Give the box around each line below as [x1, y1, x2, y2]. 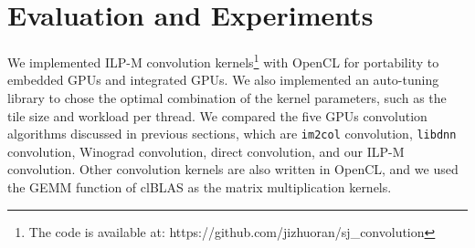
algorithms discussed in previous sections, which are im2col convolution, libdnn [7, 124, 457, 143]
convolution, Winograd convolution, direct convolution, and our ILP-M [7, 141, 405, 160]
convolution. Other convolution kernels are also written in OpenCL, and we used [7, 160, 459, 179]
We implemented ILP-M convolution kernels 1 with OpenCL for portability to [7, 50, 439, 71]
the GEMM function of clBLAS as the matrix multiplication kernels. [7, 178, 392, 196]
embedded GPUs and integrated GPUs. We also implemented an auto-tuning [7, 70, 439, 89]
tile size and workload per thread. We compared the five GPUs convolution [7, 106, 427, 125]
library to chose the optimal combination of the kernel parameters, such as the [7, 88, 447, 107]
